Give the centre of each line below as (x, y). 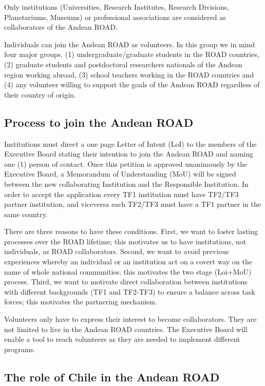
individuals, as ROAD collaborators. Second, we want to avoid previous (117, 251)
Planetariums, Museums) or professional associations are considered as (115, 17)
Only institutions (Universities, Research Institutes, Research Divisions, (117, 7)
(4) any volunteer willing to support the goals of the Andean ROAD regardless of (132, 84)
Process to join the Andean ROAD (99, 122)
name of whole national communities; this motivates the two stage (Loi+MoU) (128, 271)
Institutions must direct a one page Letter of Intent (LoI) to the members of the (130, 143)
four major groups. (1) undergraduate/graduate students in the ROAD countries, (132, 54)
